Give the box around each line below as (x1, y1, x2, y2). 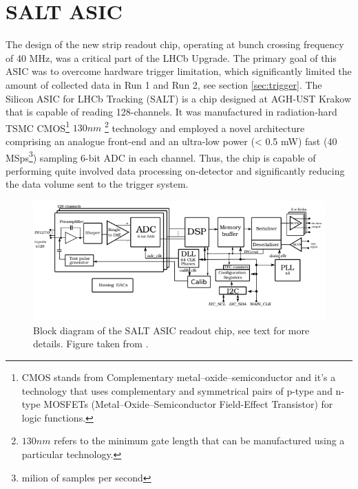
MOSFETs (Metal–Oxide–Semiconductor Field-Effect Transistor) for (43, 397, 333, 411)
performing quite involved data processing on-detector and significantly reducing (6, 163, 345, 177)
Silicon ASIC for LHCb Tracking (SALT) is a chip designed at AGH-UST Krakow (6, 91, 352, 105)
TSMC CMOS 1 (6, 118, 70, 135)
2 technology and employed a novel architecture (105, 118, 305, 135)
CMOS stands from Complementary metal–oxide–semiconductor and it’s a (21, 369, 336, 384)
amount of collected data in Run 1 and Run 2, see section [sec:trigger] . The (6, 77, 322, 91)
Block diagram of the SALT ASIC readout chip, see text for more (33, 323, 310, 337)
